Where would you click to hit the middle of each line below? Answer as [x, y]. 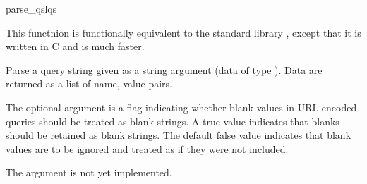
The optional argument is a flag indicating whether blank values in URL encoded [181, 107]
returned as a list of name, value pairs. [89, 84]
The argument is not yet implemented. [89, 172]
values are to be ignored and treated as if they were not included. [147, 148]
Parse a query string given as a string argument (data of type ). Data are [164, 69]
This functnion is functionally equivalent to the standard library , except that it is [183, 32]
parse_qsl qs [31, 8]
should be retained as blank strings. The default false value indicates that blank [179, 135]
